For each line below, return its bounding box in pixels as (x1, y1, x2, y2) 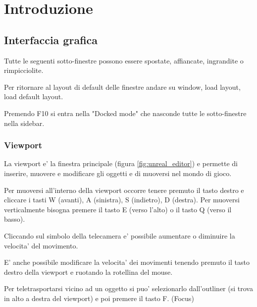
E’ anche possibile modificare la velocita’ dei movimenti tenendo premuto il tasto (4, 257, 250, 267)
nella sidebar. (4, 118, 45, 128)
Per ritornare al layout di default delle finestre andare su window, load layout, (4, 81, 241, 92)
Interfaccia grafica (4, 32, 98, 47)
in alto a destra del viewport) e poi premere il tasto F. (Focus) (4, 293, 194, 303)
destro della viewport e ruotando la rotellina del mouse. (4, 266, 173, 277)
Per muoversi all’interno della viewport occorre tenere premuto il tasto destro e (4, 184, 244, 195)
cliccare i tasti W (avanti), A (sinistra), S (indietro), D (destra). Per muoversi (4, 194, 240, 205)
